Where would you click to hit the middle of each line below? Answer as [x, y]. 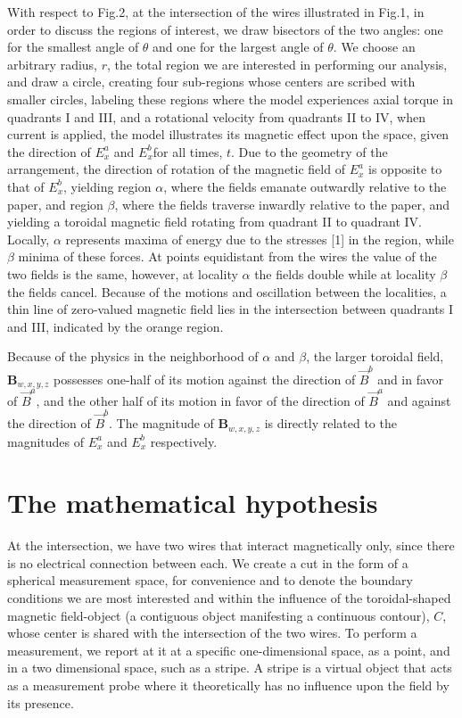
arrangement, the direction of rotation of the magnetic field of [176, 169]
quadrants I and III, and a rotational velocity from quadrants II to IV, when [216, 116]
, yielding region [107, 186]
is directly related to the [330, 423]
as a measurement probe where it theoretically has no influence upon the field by [228, 685]
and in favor [411, 379]
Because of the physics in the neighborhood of [133, 356]
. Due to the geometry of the [309, 151]
